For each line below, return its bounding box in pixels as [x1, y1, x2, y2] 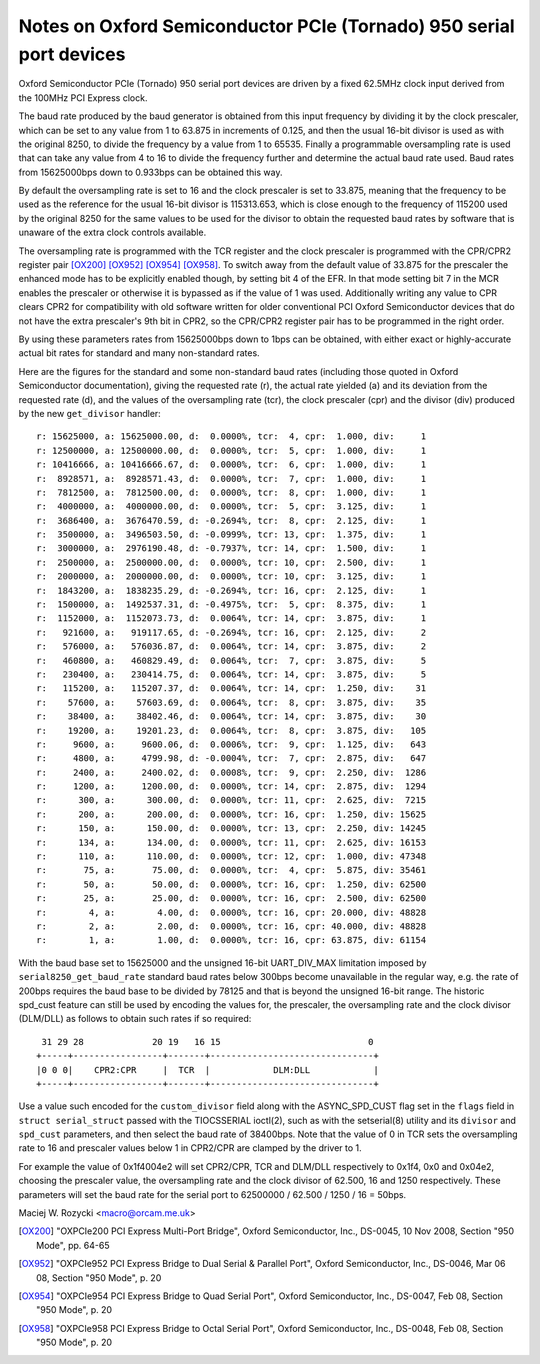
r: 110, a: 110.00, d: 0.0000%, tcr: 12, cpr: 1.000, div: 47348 [36, 851, 427, 862]
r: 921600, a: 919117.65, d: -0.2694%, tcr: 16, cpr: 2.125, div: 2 [36, 626, 427, 638]
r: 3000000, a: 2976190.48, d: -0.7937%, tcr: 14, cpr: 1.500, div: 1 [36, 543, 427, 554]
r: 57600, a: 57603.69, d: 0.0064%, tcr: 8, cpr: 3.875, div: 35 [36, 696, 427, 708]
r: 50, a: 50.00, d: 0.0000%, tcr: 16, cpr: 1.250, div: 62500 [36, 878, 427, 890]
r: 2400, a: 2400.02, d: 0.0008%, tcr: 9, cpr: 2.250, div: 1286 [36, 766, 427, 778]
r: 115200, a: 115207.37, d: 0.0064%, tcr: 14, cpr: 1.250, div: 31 [36, 683, 427, 694]
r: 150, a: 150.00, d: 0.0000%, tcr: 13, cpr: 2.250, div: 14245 [36, 823, 427, 834]
